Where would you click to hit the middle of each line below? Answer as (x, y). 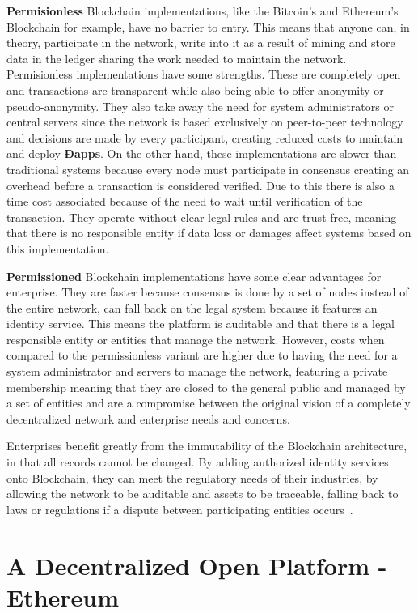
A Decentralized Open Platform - (197, 565)
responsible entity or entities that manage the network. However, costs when (196, 339)
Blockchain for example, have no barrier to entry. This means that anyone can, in (208, 26)
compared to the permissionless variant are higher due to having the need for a (202, 355)
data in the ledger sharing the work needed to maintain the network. (177, 58)
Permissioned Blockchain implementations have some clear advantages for (194, 276)
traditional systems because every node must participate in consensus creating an (208, 169)
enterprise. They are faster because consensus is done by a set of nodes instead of (208, 292)
